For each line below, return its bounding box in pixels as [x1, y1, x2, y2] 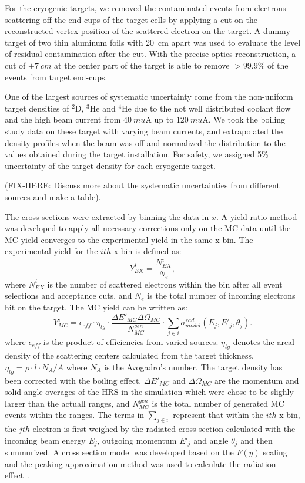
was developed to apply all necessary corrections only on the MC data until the [5, 222, 291, 234]
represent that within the [173, 408, 263, 421]
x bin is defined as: [113, 245, 182, 257]
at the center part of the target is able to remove [54, 59, 230, 71]
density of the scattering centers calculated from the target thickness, [5, 349, 254, 362]
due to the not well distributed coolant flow [134, 102, 291, 114]
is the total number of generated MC [152, 397, 284, 409]
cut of [5, 59, 26, 71]
